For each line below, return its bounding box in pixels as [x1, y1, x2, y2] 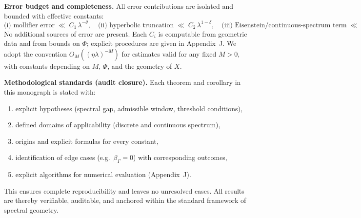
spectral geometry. [4, 205, 59, 215]
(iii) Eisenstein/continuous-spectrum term [221, 21, 347, 29]
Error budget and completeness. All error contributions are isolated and [4, 1, 234, 11]
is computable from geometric [158, 28, 247, 39]
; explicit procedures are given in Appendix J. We [86, 38, 237, 48]
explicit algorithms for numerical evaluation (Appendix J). [15, 169, 191, 179]
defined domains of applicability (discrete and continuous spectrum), [15, 119, 221, 130]
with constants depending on [4, 60, 90, 71]
